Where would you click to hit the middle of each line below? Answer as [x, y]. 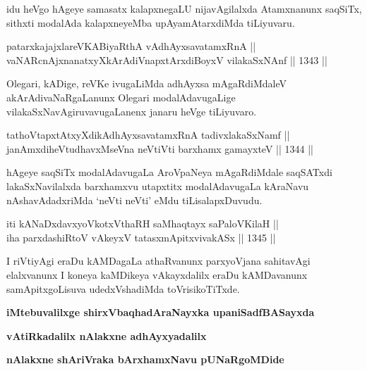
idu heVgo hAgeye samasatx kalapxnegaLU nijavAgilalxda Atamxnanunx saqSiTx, [184, 8]
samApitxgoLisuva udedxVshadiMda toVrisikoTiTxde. [123, 288]
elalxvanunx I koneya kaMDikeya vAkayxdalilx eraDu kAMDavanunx [157, 274]
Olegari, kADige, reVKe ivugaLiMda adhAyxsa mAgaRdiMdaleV [147, 83]
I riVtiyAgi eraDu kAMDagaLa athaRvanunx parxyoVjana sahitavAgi [158, 261]
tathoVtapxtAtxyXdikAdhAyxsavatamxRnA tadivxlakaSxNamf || [148, 135]
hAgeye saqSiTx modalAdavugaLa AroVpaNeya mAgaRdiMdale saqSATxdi [169, 172]
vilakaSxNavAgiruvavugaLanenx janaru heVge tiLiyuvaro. [132, 111]
